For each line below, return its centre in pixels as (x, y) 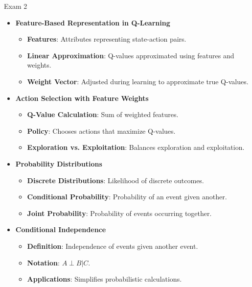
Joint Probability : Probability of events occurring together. (119, 213)
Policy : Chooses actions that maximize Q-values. (101, 131)
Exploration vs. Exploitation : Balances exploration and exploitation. (136, 147)
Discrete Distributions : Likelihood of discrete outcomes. (115, 180)
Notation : (43, 262)
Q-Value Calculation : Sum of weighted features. (103, 114)
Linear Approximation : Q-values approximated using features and (131, 55)
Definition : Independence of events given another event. (113, 246)
